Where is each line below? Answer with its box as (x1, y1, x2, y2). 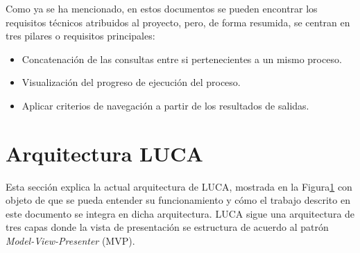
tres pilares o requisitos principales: (6, 28, 155, 43)
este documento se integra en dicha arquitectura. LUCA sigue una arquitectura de (6, 206, 355, 220)
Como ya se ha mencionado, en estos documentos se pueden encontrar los (6, 1, 318, 15)
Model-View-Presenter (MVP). (6, 234, 135, 248)
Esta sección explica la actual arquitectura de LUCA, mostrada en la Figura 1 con (6, 179, 352, 193)
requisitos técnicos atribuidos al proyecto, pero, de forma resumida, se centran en (6, 15, 350, 29)
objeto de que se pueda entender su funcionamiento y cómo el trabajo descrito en (6, 193, 350, 207)
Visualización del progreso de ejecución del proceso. (22, 75, 241, 89)
